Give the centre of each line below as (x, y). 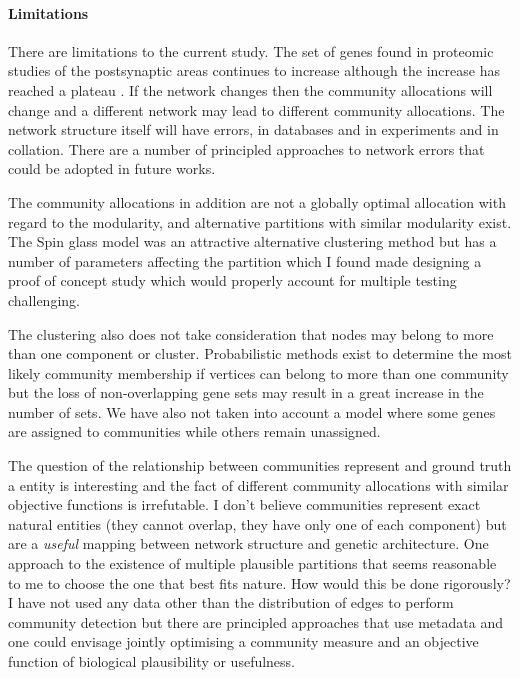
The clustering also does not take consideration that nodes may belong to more (251, 333)
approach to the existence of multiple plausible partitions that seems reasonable (252, 563)
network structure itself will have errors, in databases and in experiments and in (253, 129)
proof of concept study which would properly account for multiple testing (232, 280)
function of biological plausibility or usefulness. (152, 661)
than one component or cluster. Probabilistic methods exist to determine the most (260, 353)
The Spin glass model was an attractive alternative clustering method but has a (252, 241)
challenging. (44, 299)
